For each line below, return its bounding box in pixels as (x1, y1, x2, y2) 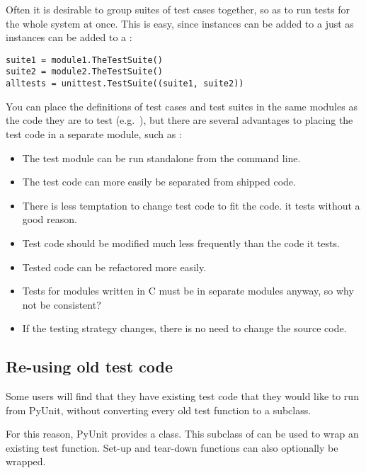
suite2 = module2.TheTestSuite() (6, 67, 163, 77)
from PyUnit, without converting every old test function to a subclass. (6, 402, 311, 417)
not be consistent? (22, 297, 101, 312)
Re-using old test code (6, 355, 173, 377)
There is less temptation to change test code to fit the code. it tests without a (22, 198, 360, 212)
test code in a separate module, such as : (6, 126, 182, 141)
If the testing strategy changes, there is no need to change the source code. (22, 321, 347, 336)
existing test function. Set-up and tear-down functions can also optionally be (6, 440, 338, 455)
